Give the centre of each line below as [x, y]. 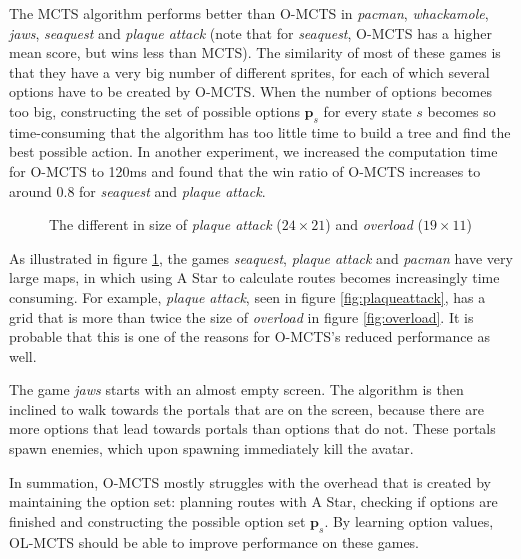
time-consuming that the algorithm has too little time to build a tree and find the [260, 131]
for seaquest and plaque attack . [172, 190]
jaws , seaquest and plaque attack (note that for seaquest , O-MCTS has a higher [250, 32]
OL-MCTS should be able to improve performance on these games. [214, 541]
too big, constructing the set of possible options [154, 110]
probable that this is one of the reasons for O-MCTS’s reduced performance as [249, 336]
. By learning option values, [409, 520]
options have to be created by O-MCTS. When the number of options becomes [250, 91]
